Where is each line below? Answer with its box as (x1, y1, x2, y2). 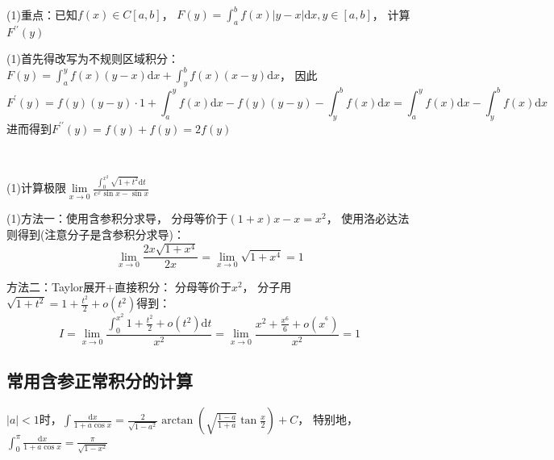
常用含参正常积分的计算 (6, 368, 193, 393)
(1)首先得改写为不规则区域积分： (6, 50, 179, 67)
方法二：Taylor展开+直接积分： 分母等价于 (6, 278, 231, 295)
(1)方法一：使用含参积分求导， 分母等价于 (6, 210, 228, 227)
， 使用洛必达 (326, 210, 398, 227)
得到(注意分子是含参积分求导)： (17, 225, 185, 242)
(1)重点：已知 (6, 6, 77, 23)
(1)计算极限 (6, 179, 66, 196)
